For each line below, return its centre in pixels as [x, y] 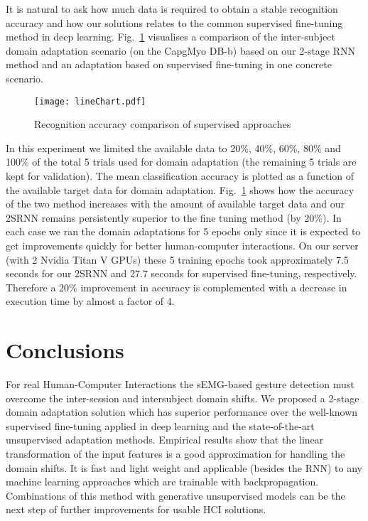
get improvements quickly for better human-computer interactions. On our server [182, 245]
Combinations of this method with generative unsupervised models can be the [175, 495]
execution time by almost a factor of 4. [90, 301]
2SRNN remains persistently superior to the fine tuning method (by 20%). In [174, 217]
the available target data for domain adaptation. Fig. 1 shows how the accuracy [180, 189]
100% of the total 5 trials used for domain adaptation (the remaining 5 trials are [181, 162]
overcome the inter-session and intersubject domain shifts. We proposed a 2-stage [183, 398]
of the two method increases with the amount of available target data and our [175, 204]
